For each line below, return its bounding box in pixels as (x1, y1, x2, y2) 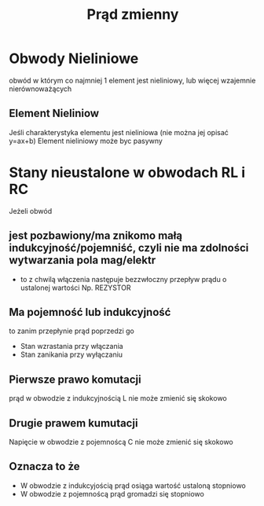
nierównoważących (9, 84, 72, 93)
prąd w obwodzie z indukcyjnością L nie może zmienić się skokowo (9, 394, 227, 403)
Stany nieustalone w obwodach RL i (9, 163, 246, 181)
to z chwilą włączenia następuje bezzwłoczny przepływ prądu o (20, 274, 227, 284)
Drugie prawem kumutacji (9, 416, 138, 430)
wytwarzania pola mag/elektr (9, 254, 156, 267)
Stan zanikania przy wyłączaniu (20, 350, 123, 359)
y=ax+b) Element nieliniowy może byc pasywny (9, 136, 163, 145)
